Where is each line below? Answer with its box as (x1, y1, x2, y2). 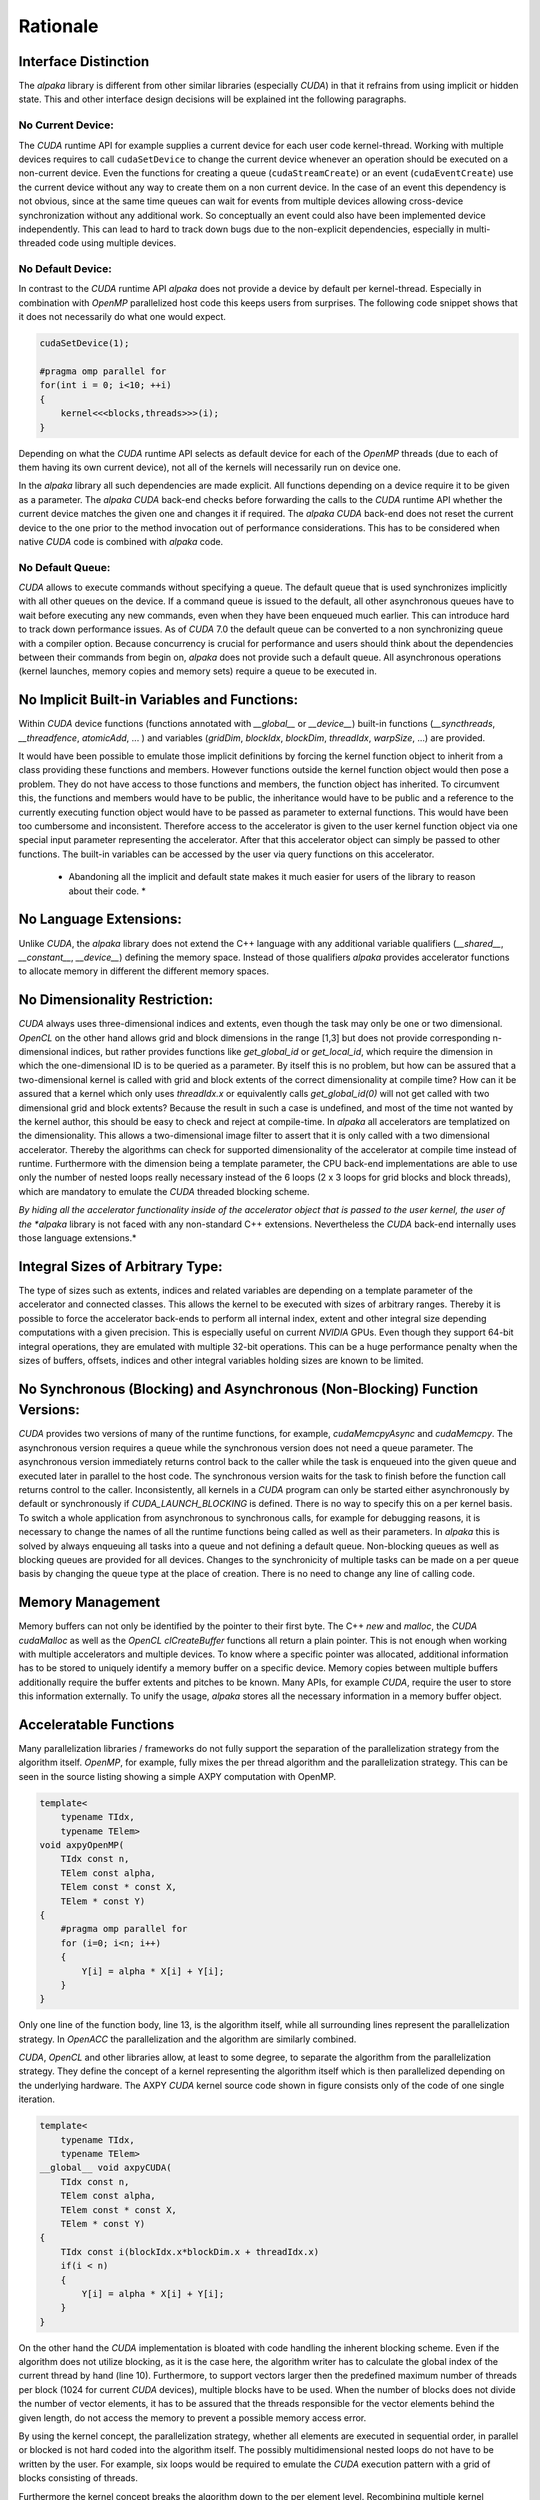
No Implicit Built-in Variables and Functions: (18, 691, 299, 709)
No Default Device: (18, 262, 112, 276)
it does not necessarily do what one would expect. (18, 311, 227, 323)
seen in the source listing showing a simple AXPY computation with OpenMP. (18, 1770, 337, 1782)
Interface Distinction (18, 53, 150, 70)
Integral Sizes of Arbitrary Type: (18, 1258, 224, 1275)
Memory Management (18, 1594, 160, 1611)
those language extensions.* (18, 1232, 137, 1244)
